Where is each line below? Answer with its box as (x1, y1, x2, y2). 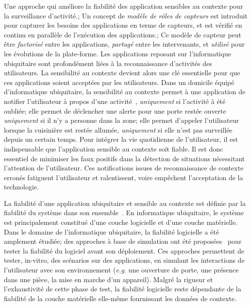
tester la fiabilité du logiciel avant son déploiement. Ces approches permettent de (4, 245, 245, 255)
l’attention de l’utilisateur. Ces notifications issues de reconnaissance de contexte (4, 163, 244, 173)
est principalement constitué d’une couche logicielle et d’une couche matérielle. (4, 217, 238, 227)
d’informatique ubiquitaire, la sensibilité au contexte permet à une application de (4, 86, 246, 97)
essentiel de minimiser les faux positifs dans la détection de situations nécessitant (4, 153, 245, 163)
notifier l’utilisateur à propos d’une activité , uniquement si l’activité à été (4, 96, 226, 106)
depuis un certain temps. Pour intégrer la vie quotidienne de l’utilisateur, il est (4, 134, 238, 144)
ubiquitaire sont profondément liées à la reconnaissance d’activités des (4, 58, 212, 68)
